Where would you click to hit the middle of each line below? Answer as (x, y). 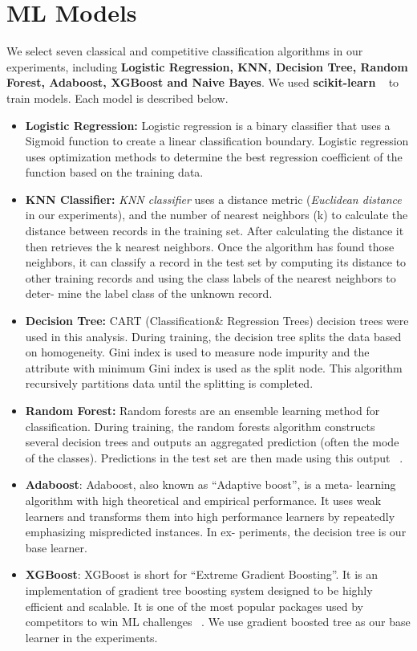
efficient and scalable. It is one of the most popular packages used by (194, 606)
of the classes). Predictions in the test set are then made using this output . (214, 457)
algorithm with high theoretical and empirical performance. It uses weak (203, 500)
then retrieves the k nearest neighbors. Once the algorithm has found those (210, 246)
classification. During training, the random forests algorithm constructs (200, 426)
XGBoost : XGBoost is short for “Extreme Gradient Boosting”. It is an (202, 574)
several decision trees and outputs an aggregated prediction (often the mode (212, 442)
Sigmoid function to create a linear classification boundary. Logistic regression (217, 141)
